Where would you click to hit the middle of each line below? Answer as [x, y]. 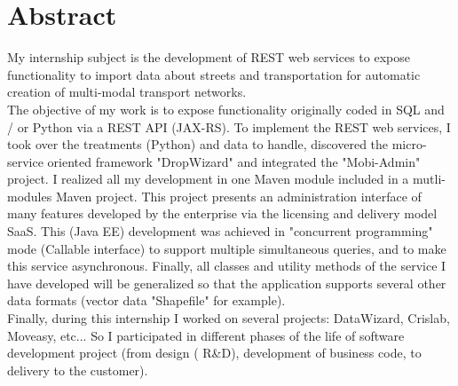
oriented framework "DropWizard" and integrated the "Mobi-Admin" [234, 161]
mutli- [429, 179]
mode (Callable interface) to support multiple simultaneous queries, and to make [227, 248]
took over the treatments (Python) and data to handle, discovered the [198, 144]
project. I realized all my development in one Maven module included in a [208, 179]
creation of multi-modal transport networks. [127, 92]
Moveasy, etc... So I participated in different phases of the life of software [206, 335]
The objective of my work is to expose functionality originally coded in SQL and [226, 109]
